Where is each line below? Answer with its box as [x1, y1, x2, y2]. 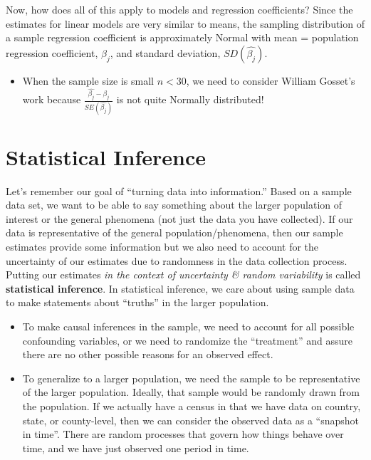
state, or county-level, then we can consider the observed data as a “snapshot [22, 412, 360, 427]
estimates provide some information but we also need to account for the [6, 239, 319, 254]
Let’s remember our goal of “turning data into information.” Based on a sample [6, 183, 352, 198]
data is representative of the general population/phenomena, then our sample [6, 225, 343, 240]
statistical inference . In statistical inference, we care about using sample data [6, 281, 355, 296]
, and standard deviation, [110, 45, 221, 60]
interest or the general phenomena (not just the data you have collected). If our [6, 211, 353, 226]
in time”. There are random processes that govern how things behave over [22, 427, 344, 441]
